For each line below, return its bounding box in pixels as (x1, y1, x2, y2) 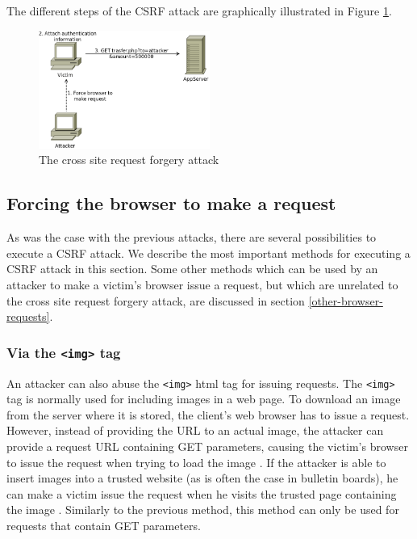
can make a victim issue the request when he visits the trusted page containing (6, 485, 397, 502)
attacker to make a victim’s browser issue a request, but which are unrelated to (6, 276, 398, 293)
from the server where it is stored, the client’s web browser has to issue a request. (6, 406, 410, 423)
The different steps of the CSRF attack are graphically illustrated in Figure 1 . (6, 2, 392, 19)
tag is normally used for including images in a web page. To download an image (6, 390, 401, 407)
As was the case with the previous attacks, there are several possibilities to (6, 229, 377, 246)
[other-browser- (308, 292, 383, 309)
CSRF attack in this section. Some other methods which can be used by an (6, 260, 378, 277)
